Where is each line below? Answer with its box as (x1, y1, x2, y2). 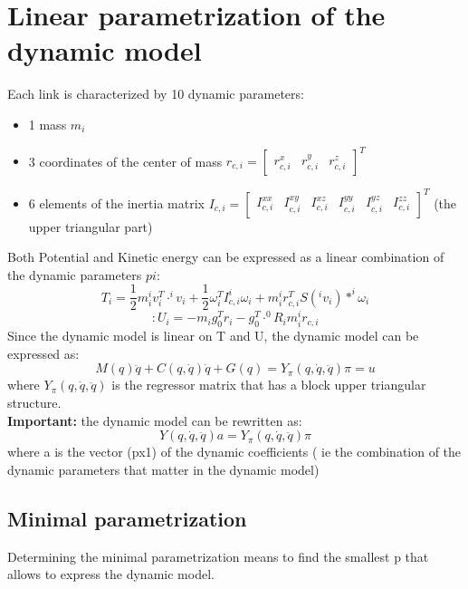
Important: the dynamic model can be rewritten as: (7, 410, 302, 430)
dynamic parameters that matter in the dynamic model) (7, 459, 320, 478)
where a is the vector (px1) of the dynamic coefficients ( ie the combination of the (7, 442, 462, 461)
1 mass (28, 114, 67, 133)
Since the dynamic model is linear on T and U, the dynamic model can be (7, 326, 419, 345)
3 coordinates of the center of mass (28, 151, 223, 169)
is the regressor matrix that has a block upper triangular (111, 375, 426, 394)
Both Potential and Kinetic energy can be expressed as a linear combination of (7, 247, 444, 266)
